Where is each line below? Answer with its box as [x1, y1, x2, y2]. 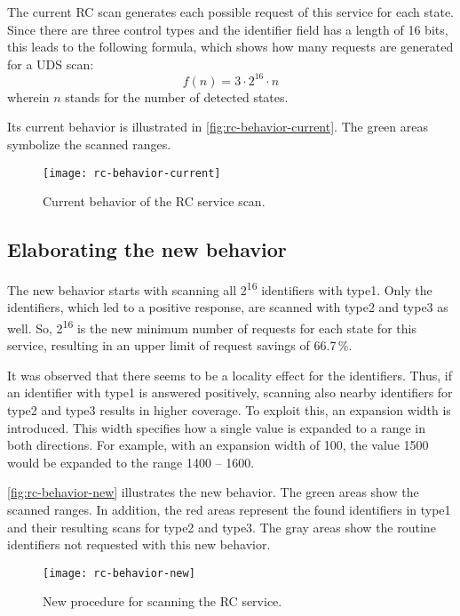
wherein [7, 87, 50, 106]
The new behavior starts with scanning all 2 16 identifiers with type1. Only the [7, 278, 432, 299]
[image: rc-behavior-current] [43, 166, 221, 180]
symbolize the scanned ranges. [7, 135, 171, 154]
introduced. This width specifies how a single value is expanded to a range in [7, 418, 426, 436]
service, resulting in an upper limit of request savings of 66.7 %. [7, 336, 353, 355]
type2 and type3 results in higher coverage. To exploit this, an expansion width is [7, 400, 451, 419]
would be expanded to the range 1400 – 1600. [7, 452, 255, 471]
